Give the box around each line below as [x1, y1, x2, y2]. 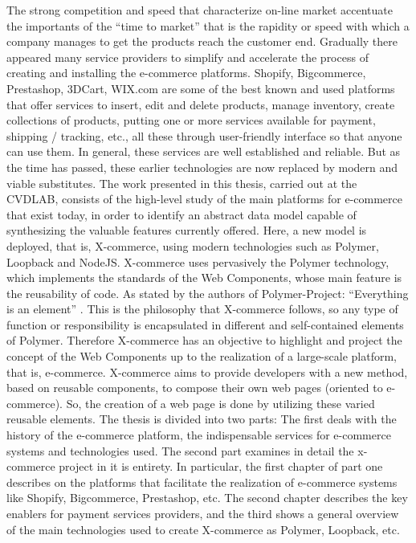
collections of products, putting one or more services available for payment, [6, 112, 376, 129]
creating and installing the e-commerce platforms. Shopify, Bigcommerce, [6, 64, 366, 81]
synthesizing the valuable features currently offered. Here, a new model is [6, 222, 367, 239]
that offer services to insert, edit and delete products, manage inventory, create [6, 96, 395, 112]
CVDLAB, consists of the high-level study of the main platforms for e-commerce [6, 190, 402, 207]
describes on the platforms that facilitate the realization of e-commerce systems [6, 473, 398, 490]
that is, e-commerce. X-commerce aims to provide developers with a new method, [6, 363, 408, 380]
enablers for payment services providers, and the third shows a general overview [6, 505, 399, 521]
